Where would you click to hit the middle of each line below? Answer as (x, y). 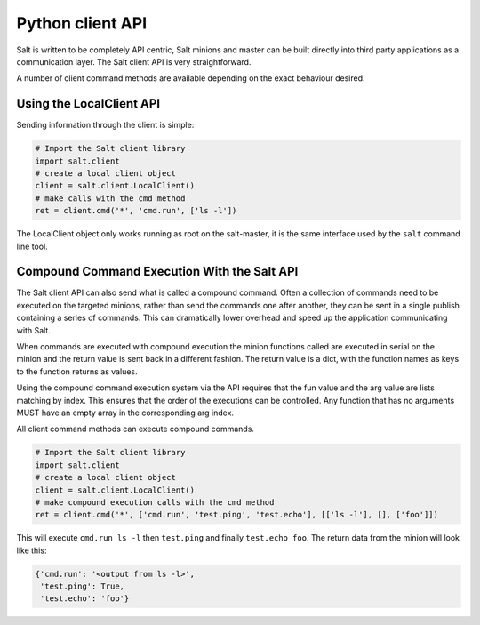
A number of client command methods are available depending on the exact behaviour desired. (191, 78)
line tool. (32, 246)
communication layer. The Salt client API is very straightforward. (134, 61)
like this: (32, 550)
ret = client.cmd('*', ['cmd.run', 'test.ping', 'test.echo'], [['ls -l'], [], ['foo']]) (237, 515)
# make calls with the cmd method (110, 198)
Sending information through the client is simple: (105, 125)
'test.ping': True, (82, 586)
